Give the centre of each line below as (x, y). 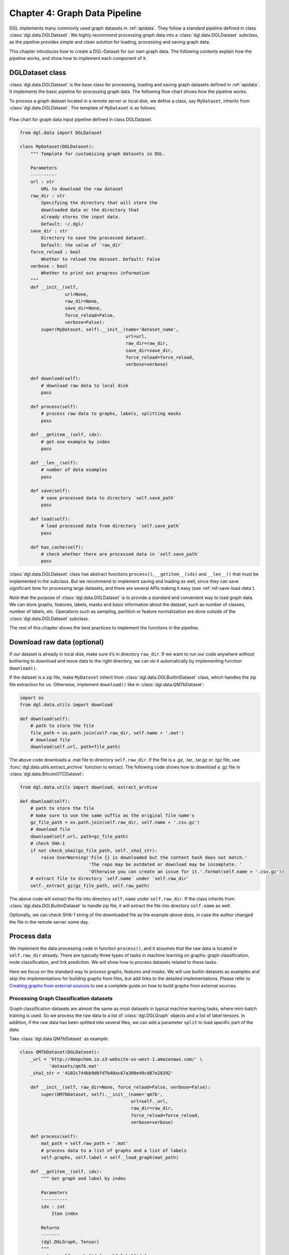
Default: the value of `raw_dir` (82, 245)
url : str (42, 182)
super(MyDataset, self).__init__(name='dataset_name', (110, 329)
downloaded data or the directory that (90, 210)
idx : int (53, 1207)
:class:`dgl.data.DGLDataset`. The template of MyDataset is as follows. (83, 108)
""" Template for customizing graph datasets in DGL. (98, 154)
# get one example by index (76, 442)
